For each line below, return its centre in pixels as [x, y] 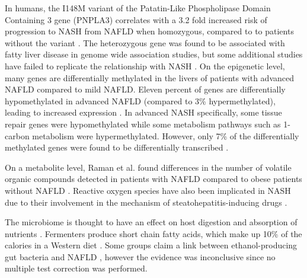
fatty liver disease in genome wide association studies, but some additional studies [154, 54]
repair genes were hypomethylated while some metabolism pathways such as [143, 124]
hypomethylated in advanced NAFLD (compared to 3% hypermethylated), [140, 100]
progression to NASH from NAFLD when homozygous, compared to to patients [149, 31]
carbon [17, 135]
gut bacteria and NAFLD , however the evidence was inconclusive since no [140, 256]
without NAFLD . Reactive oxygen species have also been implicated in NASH [148, 190]
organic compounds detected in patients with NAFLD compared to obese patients [153, 179]
